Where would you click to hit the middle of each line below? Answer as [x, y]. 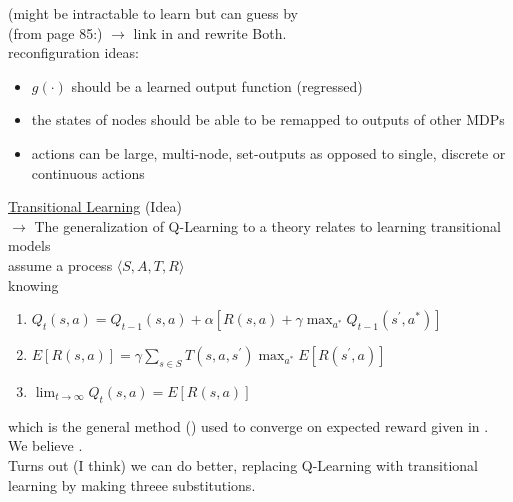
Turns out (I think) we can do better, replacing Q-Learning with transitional [243, 464]
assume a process [60, 264]
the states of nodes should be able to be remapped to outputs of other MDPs [268, 119]
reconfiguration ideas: [73, 52]
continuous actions [88, 172]
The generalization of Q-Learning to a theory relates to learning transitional [267, 225]
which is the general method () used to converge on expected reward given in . [248, 425]
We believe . [45, 445]
